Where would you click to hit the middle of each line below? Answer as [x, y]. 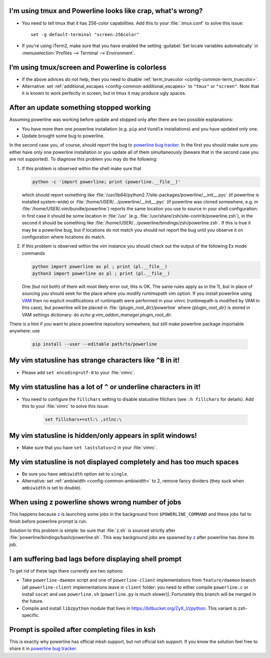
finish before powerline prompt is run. [48, 521]
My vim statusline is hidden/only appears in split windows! [103, 435]
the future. [33, 601]
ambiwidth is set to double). [52, 488]
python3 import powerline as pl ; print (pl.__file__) [101, 273]
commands [33, 253]
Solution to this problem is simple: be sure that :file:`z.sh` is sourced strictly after [92, 530]
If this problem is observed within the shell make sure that [82, 168]
